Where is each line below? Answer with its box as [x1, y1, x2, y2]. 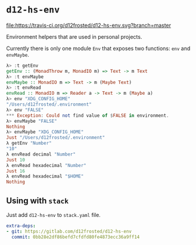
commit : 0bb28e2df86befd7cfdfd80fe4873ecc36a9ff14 [11, 234, 140, 240]
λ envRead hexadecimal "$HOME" [6, 173, 84, 179]
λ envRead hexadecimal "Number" [6, 162, 86, 168]
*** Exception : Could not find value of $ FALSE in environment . [6, 112, 169, 119]
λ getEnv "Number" [6, 140, 52, 147]
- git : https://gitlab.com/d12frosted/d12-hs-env [6, 228, 132, 234]
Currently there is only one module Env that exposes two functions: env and [6, 45, 191, 52]
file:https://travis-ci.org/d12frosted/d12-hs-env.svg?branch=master [6, 21, 172, 29]
